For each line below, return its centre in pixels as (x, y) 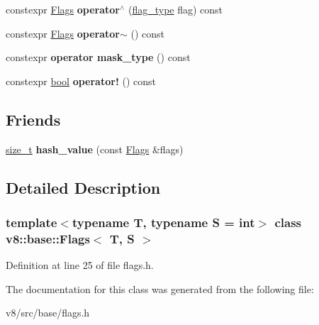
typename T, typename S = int (163, 222)
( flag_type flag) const (175, 9)
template (32, 222)
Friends (33, 119)
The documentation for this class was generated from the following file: (160, 288)
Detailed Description (83, 187)
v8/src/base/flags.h (48, 313)
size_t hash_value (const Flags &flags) (95, 149)
